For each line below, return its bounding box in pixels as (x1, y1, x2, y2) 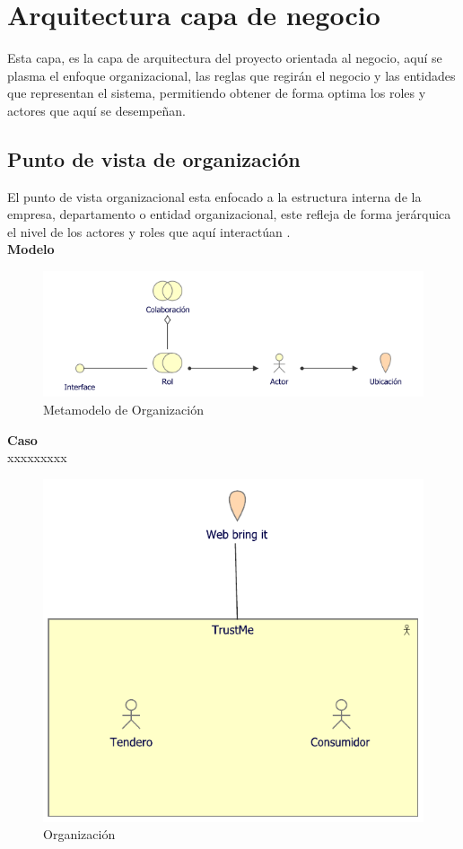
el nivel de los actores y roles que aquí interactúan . (7, 222, 291, 241)
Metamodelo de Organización (43, 400, 204, 419)
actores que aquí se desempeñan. (7, 101, 186, 119)
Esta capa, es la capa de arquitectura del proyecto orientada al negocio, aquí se (7, 48, 442, 67)
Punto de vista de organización (7, 144, 301, 172)
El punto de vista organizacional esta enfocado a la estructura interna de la (7, 187, 422, 206)
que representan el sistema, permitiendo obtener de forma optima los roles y (7, 83, 426, 102)
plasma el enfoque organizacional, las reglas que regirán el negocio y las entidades (7, 66, 456, 84)
